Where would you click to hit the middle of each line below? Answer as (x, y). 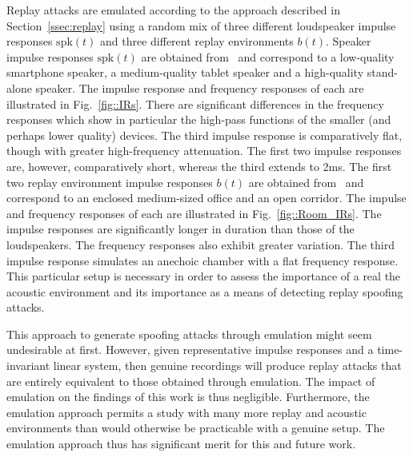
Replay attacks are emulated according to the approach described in (173, 10)
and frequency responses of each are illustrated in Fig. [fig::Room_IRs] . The (194, 213)
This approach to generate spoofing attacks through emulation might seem (189, 334)
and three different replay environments (197, 41)
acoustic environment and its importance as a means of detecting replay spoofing (205, 291)
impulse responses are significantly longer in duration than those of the (180, 229)
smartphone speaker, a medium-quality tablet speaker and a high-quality (185, 72)
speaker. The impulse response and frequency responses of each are (200, 87)
